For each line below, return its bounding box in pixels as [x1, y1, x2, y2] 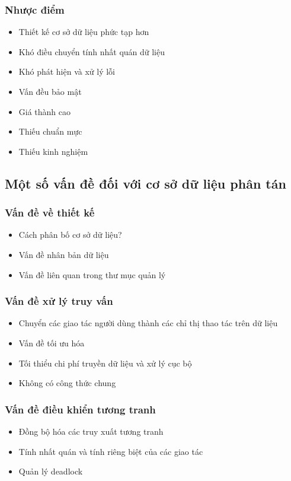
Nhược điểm [5, 2, 65, 17]
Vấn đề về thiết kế [5, 205, 95, 220]
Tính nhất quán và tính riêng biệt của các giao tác [18, 445, 203, 457]
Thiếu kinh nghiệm [18, 145, 88, 157]
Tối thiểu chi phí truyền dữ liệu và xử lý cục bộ [18, 356, 192, 369]
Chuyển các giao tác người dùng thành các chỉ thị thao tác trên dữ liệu [18, 317, 278, 329]
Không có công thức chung [18, 377, 116, 389]
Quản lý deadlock [18, 465, 83, 477]
